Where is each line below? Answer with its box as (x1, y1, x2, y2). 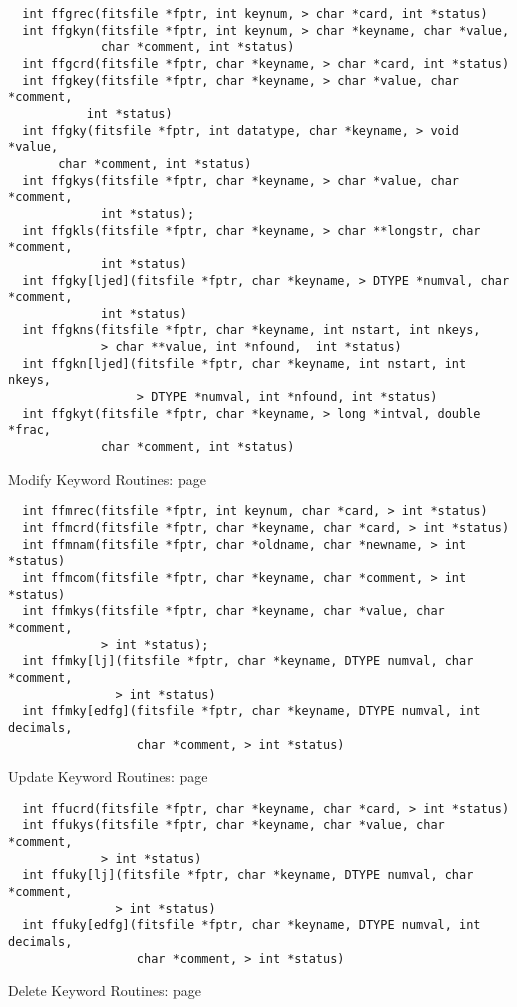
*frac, (8, 423, 51, 438)
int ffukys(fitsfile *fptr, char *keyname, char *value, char (22, 818, 445, 833)
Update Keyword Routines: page (8, 766, 208, 787)
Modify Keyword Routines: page (8, 468, 206, 489)
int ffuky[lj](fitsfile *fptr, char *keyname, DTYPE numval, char (22, 868, 474, 883)
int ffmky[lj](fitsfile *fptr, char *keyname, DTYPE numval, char (22, 654, 474, 669)
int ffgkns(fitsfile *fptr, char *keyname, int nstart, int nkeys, (22, 323, 481, 338)
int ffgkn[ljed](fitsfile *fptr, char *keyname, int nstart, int (22, 356, 467, 371)
